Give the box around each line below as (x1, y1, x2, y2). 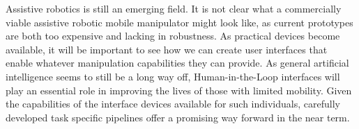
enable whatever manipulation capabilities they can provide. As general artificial (6, 55, 349, 70)
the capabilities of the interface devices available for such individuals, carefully (6, 96, 340, 111)
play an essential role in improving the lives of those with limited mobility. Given (6, 83, 352, 97)
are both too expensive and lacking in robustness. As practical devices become (6, 28, 340, 43)
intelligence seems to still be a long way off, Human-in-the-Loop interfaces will (6, 69, 340, 83)
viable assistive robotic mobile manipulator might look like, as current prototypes (6, 15, 353, 29)
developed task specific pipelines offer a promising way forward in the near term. (6, 110, 350, 124)
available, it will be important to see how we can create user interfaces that (6, 42, 328, 56)
